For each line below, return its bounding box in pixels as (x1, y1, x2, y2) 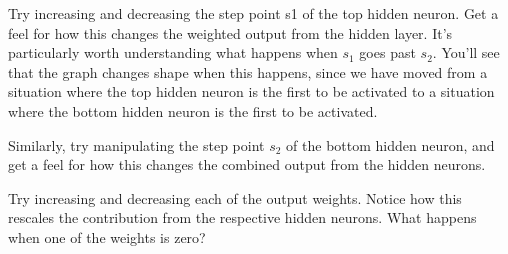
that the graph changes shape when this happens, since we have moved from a (8, 61, 488, 82)
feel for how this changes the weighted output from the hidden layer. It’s (8, 22, 453, 43)
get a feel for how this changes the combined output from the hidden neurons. (8, 154, 486, 175)
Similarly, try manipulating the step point (8, 134, 265, 155)
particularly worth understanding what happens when (8, 42, 338, 63)
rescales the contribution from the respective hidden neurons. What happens (8, 207, 477, 228)
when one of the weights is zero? (8, 226, 206, 247)
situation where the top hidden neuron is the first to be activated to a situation (8, 81, 495, 102)
